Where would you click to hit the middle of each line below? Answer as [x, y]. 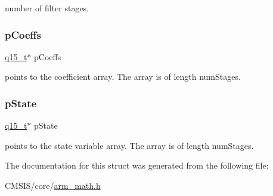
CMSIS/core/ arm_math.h [53, 185]
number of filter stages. [47, 8]
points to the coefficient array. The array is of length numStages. [123, 77]
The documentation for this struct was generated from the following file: [137, 165]
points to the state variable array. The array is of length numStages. [129, 145]
